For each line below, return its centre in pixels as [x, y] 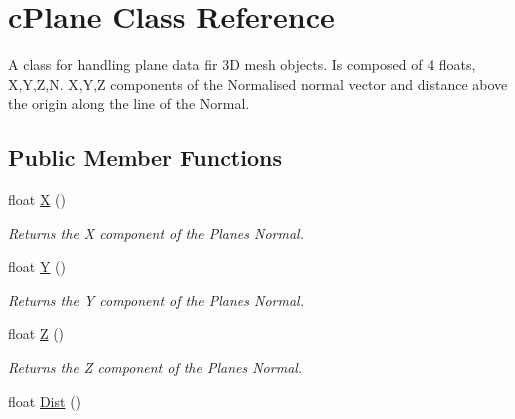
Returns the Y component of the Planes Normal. [156, 299]
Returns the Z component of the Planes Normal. [155, 367]
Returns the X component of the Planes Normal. [156, 232]
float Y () [37, 266]
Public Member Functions [145, 157]
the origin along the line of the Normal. [129, 103]
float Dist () [45, 400]
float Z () [36, 333]
